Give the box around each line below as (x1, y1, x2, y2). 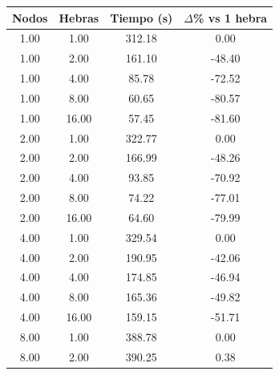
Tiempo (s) (110, 9, 173, 26)
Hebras (59, 9, 99, 26)
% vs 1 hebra (193, 9, 268, 26)
